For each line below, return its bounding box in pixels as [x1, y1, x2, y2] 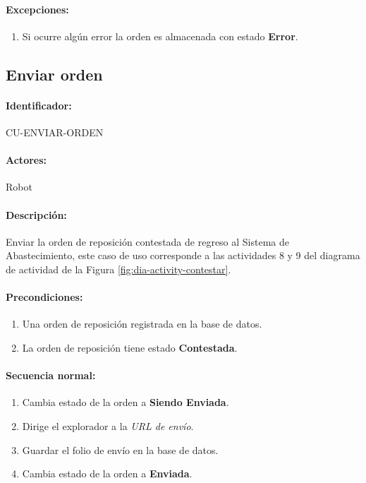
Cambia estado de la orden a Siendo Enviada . [22, 395, 229, 410]
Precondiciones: [6, 290, 83, 304]
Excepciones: [6, 1, 69, 16]
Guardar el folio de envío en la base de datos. [22, 442, 219, 457]
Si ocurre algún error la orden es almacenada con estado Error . [22, 28, 298, 43]
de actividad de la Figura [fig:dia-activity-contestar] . [6, 261, 231, 276]
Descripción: [6, 207, 67, 222]
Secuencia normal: [6, 368, 96, 383]
